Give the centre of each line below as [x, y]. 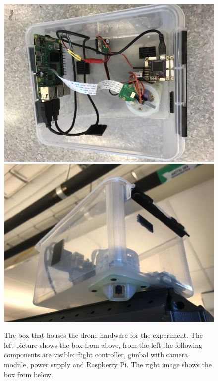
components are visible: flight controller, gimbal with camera [96, 354]
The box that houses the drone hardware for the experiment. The [103, 335]
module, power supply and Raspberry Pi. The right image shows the [108, 364]
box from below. [28, 374]
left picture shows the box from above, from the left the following [103, 345]
